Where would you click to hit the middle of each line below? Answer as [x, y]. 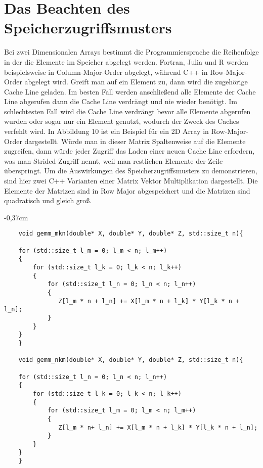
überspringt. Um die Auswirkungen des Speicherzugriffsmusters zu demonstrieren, [131, 171]
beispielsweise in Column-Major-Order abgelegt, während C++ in [106, 72]
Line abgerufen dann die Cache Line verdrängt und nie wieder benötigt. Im [121, 101]
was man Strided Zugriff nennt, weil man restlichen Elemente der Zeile [114, 160]
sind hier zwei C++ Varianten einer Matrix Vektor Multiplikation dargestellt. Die [131, 181]
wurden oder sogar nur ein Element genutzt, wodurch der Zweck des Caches [122, 121]
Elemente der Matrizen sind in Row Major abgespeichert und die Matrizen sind [127, 190]
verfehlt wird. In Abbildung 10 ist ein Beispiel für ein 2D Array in [106, 131]
